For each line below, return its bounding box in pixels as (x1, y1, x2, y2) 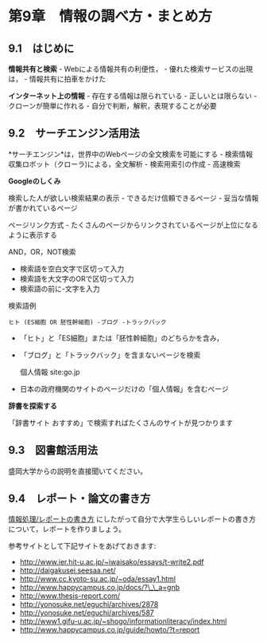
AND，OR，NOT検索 (8, 246, 76, 256)
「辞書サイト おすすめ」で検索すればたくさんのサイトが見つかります (8, 418, 233, 427)
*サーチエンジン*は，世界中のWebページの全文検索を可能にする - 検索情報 (8, 149, 253, 159)
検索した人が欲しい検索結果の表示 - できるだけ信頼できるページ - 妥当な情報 (8, 193, 259, 203)
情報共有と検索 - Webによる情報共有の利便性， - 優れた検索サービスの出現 (8, 65, 253, 73)
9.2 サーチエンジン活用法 (8, 127, 141, 140)
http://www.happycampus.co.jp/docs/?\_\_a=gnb (19, 583, 180, 593)
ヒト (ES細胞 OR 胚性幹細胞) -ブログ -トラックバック (8, 318, 167, 326)
